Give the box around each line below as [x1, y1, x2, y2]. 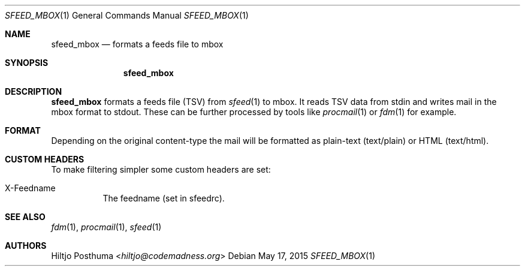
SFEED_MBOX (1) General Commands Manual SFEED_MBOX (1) [5, 10, 249, 20]
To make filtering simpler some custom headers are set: [51, 164, 271, 174]
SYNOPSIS [5, 58, 49, 68]
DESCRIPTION [5, 86, 62, 97]
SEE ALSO [5, 212, 46, 222]
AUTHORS [5, 240, 47, 251]
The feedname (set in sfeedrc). [102, 193, 225, 203]
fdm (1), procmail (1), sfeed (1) [51, 222, 162, 232]
